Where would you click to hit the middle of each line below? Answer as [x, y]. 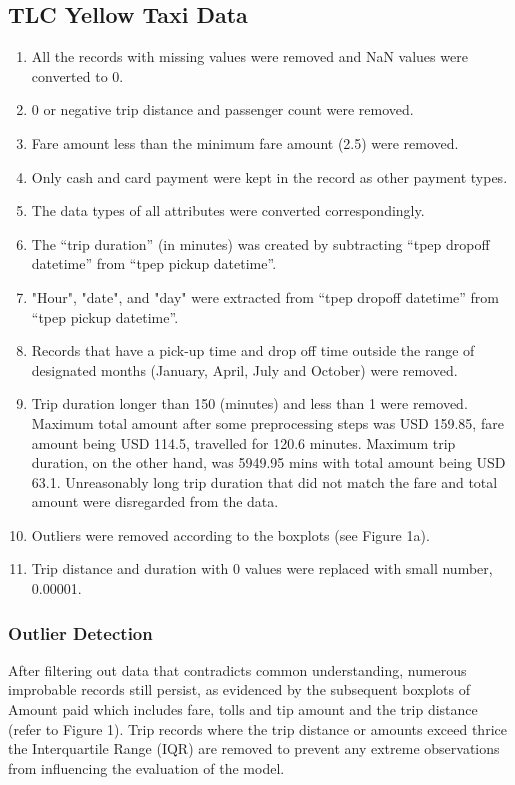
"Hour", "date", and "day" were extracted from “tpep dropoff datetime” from [265, 296]
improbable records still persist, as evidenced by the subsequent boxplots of [239, 689]
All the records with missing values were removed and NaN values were [249, 56]
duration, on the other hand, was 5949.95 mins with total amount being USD [268, 462]
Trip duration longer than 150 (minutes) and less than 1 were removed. [249, 403]
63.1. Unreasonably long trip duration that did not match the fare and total [264, 481]
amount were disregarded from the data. [155, 501]
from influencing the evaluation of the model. [146, 767]
